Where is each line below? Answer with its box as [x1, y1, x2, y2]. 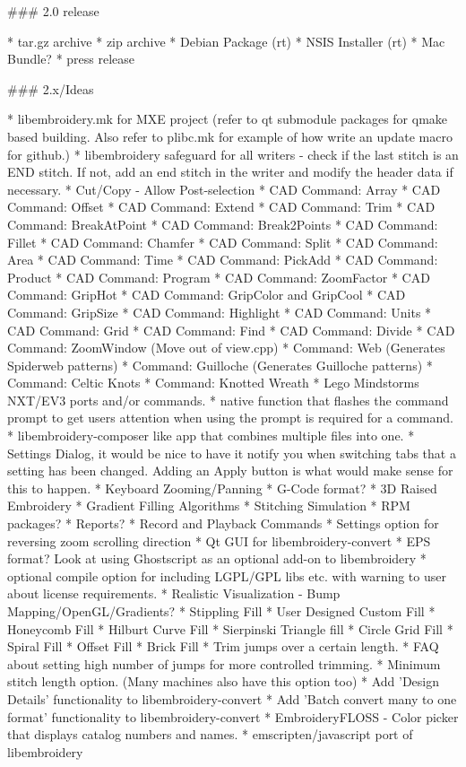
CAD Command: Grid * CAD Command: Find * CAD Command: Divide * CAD [7, 320, 455, 339]
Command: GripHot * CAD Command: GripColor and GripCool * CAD [7, 285, 406, 304]
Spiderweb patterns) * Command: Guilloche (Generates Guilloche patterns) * [7, 355, 433, 374]
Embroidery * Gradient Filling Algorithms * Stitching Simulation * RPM [7, 496, 410, 515]
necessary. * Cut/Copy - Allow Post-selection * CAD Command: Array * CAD [7, 179, 441, 198]
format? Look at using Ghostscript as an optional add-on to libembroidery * [7, 549, 427, 568]
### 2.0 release [7, 2, 99, 20]
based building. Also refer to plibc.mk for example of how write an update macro [7, 126, 453, 145]
